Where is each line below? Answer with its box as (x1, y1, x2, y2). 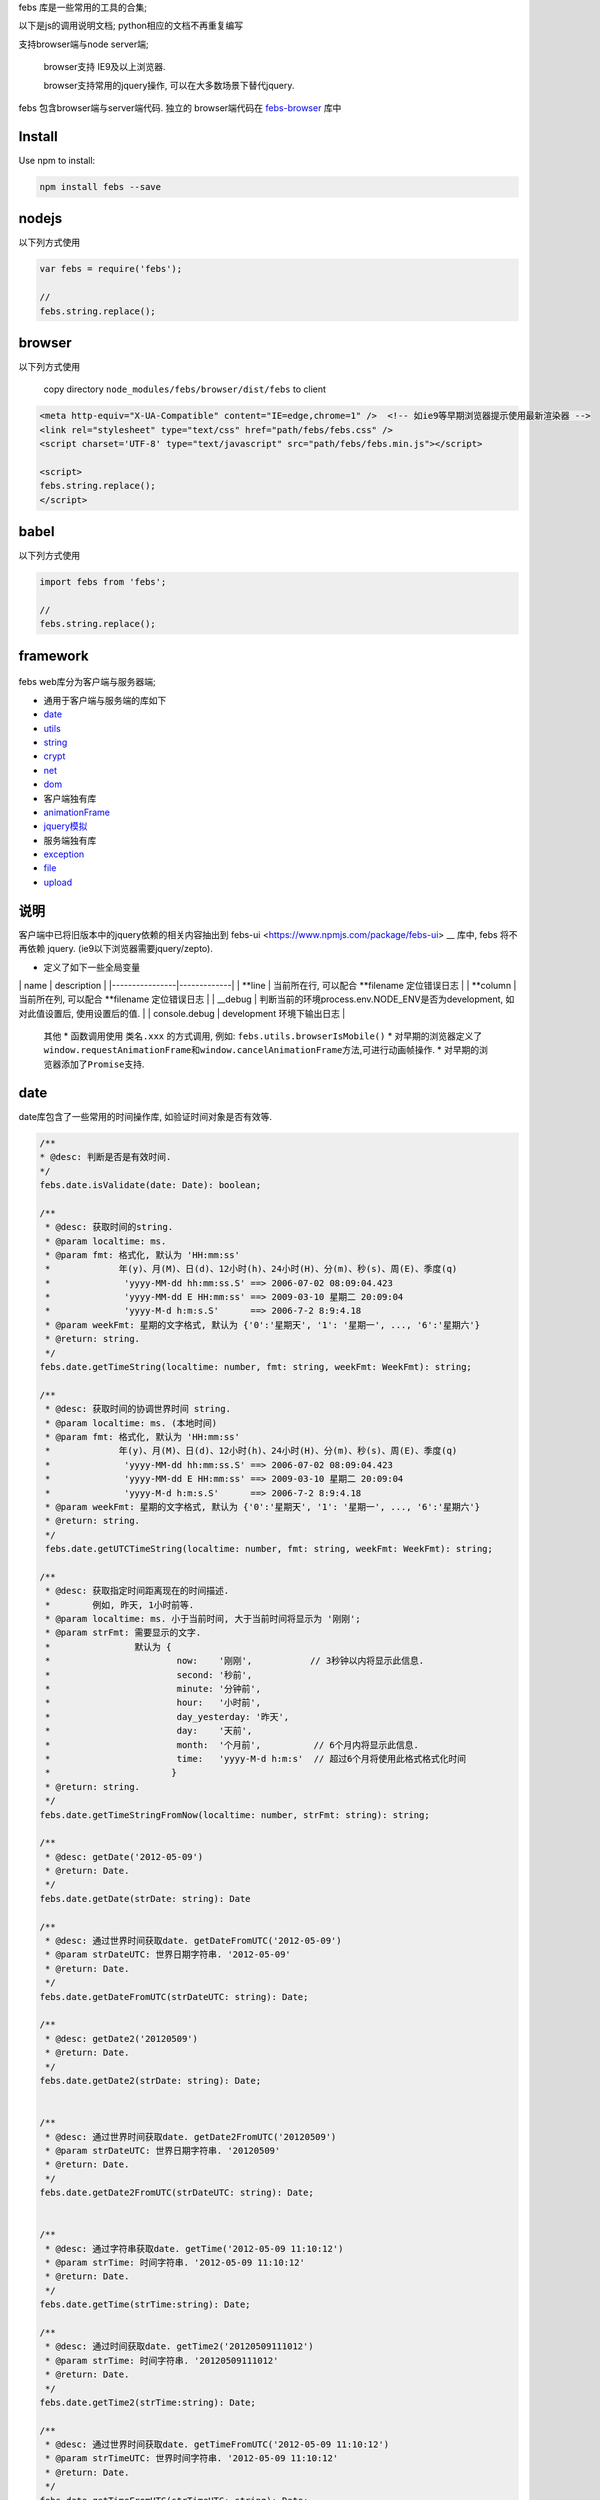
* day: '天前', (45, 1725, 253, 1737)
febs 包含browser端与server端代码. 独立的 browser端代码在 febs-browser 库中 (18, 101, 342, 114)
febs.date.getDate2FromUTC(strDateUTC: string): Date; (39, 2187, 314, 2199)
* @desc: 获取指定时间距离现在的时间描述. (45, 1585, 230, 1597)
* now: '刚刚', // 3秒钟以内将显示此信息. (45, 1655, 425, 1667)
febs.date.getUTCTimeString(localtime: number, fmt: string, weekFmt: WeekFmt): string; (45, 1543, 494, 1555)
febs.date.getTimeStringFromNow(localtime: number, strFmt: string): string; (39, 1809, 430, 1820)
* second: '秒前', (45, 1669, 253, 1680)
